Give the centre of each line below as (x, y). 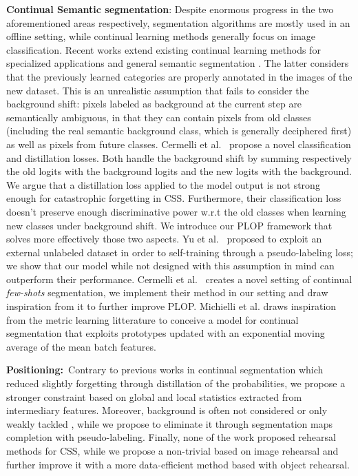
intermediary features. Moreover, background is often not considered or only (167, 410)
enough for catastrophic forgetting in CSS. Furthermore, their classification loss (174, 198)
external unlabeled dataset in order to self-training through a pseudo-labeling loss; (180, 252)
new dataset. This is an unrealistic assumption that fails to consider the (158, 90)
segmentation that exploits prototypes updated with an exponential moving (166, 333)
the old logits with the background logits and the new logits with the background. (179, 171)
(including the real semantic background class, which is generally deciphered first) (179, 131)
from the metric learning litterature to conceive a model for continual (152, 319)
